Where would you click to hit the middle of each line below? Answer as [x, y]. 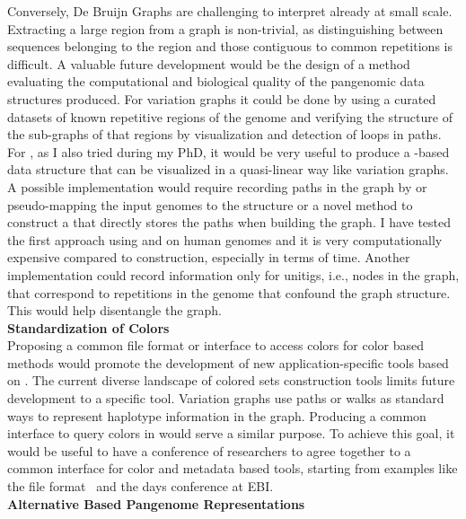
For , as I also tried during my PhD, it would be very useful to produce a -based [229, 151]
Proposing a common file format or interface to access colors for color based [215, 345]
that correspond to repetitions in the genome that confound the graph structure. [229, 292]
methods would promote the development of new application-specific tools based [228, 362]
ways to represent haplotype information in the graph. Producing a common [217, 415]
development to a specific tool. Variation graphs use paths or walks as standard [226, 398]
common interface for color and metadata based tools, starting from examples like [233, 468]
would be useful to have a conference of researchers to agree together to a [209, 450]
